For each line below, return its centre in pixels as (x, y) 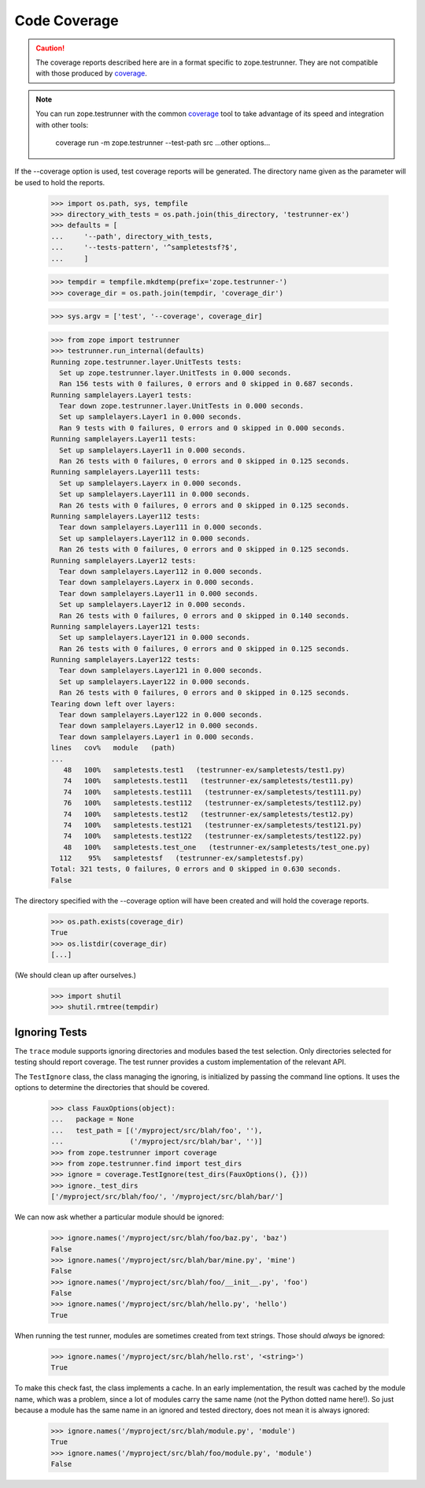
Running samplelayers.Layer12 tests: (124, 560)
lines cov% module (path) (113, 748)
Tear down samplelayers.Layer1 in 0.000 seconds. (157, 737)
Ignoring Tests (51, 1032)
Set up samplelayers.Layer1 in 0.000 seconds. (151, 417)
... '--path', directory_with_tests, (132, 236)
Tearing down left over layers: (113, 704)
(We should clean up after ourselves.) (76, 975)
